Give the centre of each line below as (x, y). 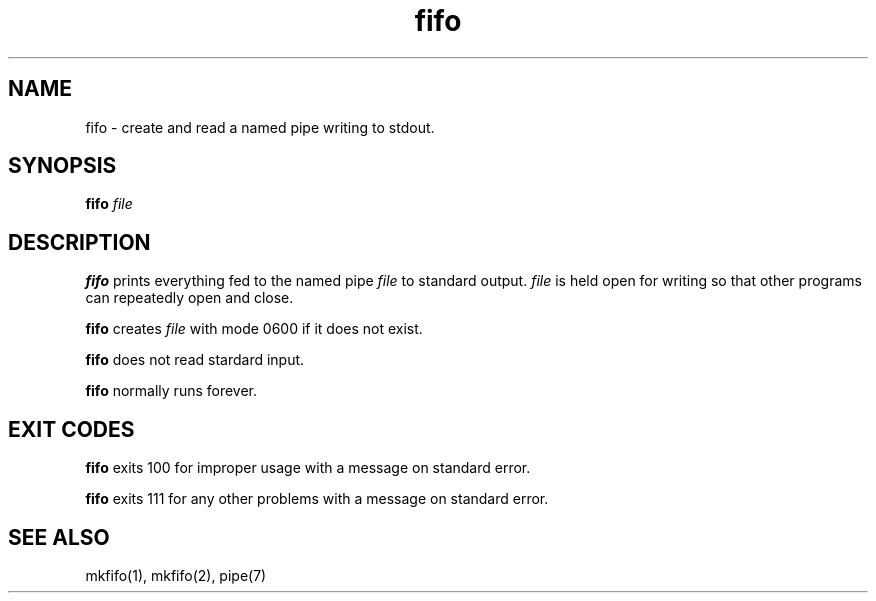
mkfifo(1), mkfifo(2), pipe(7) (176, 575)
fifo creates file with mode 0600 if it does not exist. (254, 329)
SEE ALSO (59, 537)
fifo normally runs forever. (171, 391)
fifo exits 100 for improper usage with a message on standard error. (308, 468)
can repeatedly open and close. (189, 298)
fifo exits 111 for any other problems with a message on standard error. (317, 499)
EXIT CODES (71, 429)
